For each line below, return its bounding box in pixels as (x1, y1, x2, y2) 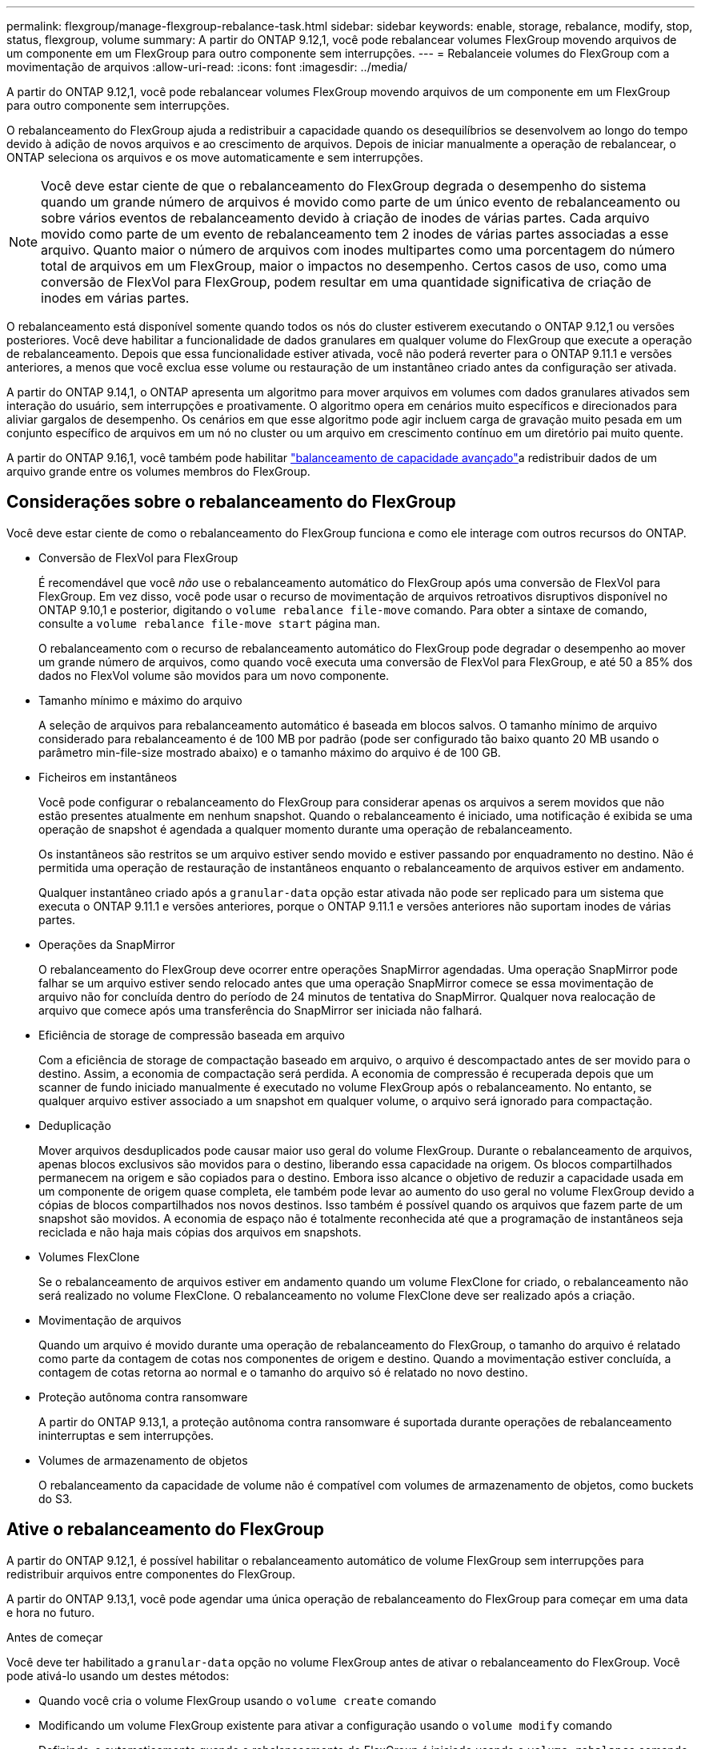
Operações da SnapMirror (38, 937, 175, 951)
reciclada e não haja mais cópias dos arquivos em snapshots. (38, 1224, 362, 1239)
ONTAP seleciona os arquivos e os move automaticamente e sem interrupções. (6, 151, 423, 164)
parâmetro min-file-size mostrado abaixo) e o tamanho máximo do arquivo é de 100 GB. (38, 745, 501, 759)
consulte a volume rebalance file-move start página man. (38, 616, 380, 630)
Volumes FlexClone (38, 1249, 140, 1264)
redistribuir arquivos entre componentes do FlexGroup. (6, 1566, 296, 1581)
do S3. (38, 1491, 73, 1506)
